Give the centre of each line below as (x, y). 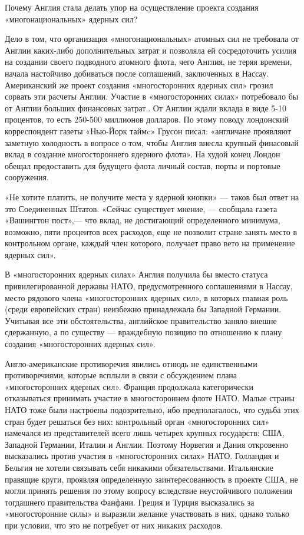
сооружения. (27, 177)
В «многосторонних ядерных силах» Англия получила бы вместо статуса (136, 274)
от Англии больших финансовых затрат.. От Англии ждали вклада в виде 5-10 (146, 108)
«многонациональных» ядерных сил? (71, 19)
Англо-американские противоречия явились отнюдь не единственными (131, 363)
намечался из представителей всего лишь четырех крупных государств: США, (145, 433)
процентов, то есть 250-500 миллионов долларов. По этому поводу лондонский (147, 119)
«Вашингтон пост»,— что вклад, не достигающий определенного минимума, (143, 220)
